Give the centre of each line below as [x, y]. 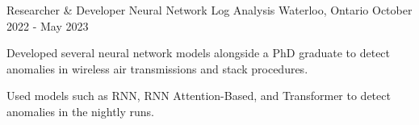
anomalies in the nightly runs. [80, 111]
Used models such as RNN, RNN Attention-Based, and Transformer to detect [199, 96]
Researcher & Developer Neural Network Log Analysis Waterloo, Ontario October [209, 10]
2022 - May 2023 [48, 25]
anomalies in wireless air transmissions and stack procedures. [157, 68]
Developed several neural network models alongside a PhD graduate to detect [199, 53]
